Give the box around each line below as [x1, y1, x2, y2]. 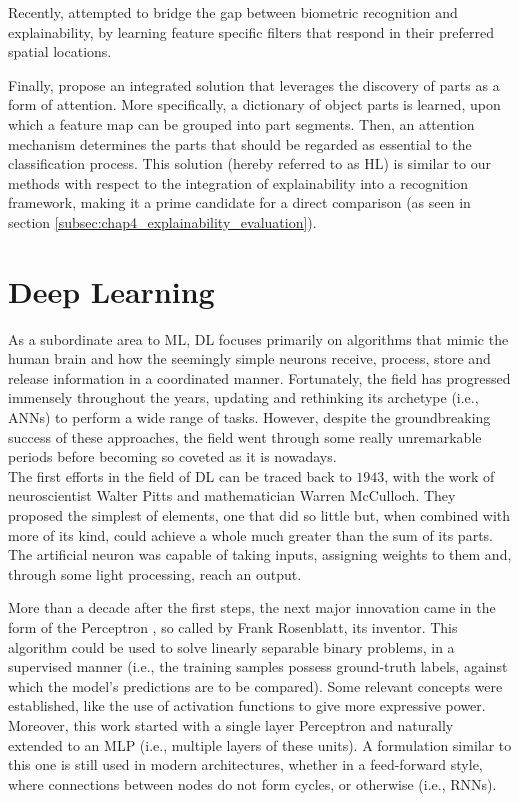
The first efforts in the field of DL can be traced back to [8, 465, 352, 486]
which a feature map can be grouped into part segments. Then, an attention [8, 113, 475, 134]
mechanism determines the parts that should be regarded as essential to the [8, 133, 472, 154]
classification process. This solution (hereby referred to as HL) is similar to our [8, 153, 491, 174]
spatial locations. [8, 41, 112, 62]
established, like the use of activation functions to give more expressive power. [8, 695, 486, 716]
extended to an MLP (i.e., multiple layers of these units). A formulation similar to [8, 734, 512, 755]
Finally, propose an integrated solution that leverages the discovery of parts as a [8, 74, 500, 95]
